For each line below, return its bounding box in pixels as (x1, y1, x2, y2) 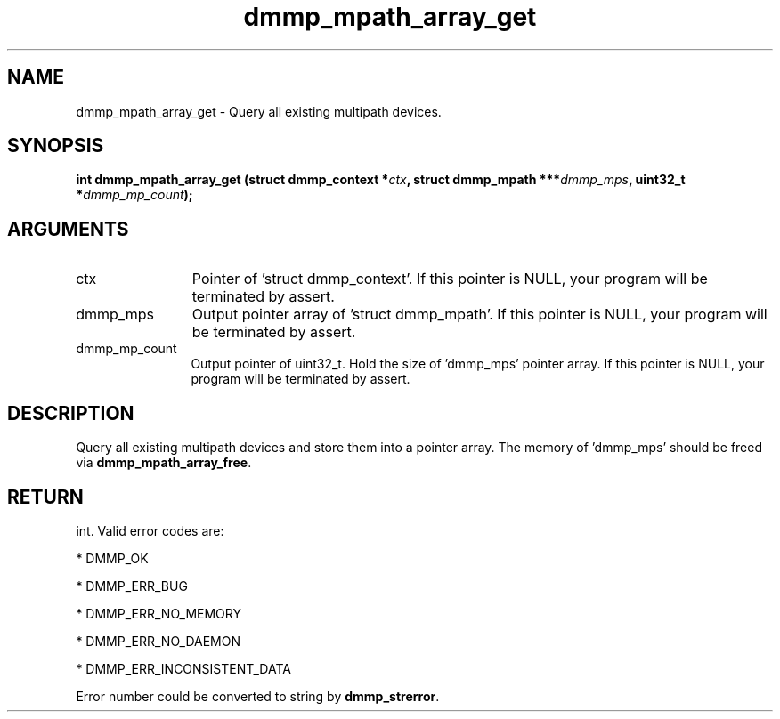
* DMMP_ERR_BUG (76, 578, 188, 594)
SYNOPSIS (7, 134, 104, 158)
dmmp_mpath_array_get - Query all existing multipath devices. (76, 103, 442, 119)
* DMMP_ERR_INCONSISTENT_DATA (76, 660, 291, 676)
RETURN (7, 485, 84, 508)
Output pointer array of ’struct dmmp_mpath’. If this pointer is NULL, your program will (191, 305, 768, 324)
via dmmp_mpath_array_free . (76, 455, 252, 471)
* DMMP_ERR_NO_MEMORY (76, 605, 241, 621)
